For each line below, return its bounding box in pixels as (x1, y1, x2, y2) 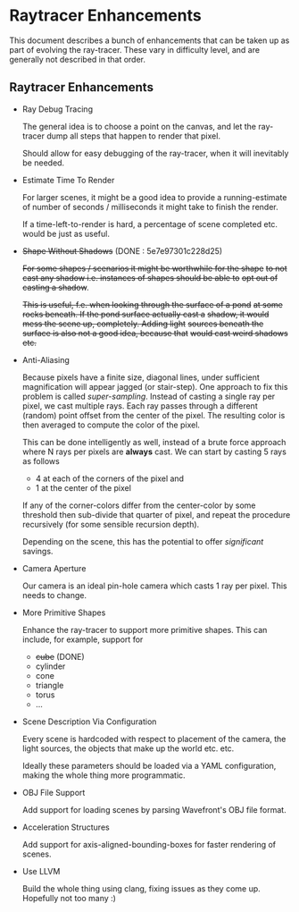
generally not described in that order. (9, 54, 145, 64)
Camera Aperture (21, 562, 87, 573)
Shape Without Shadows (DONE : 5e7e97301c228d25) (21, 245, 223, 256)
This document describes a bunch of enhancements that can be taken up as (9, 35, 290, 46)
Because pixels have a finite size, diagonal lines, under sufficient (21, 372, 261, 383)
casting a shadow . (21, 282, 89, 292)
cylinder (35, 661, 66, 671)
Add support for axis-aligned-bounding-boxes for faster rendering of (21, 839, 277, 849)
